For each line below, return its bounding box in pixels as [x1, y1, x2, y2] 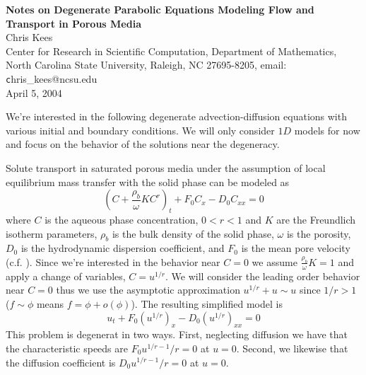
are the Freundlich [276, 212, 356, 226]
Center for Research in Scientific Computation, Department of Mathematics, [6, 43, 337, 58]
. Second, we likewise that [236, 340, 348, 355]
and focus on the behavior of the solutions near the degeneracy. [6, 137, 280, 151]
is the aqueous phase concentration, [45, 212, 199, 226]
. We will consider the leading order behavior [165, 268, 360, 283]
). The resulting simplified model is [131, 296, 283, 311]
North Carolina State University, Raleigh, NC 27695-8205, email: [6, 57, 287, 72]
